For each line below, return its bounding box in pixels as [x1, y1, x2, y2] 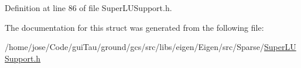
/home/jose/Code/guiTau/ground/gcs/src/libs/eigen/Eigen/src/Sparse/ [5, 41, 265, 53]
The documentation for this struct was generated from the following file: [5, 21, 264, 33]
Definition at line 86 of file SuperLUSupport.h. [5, 2, 172, 13]
